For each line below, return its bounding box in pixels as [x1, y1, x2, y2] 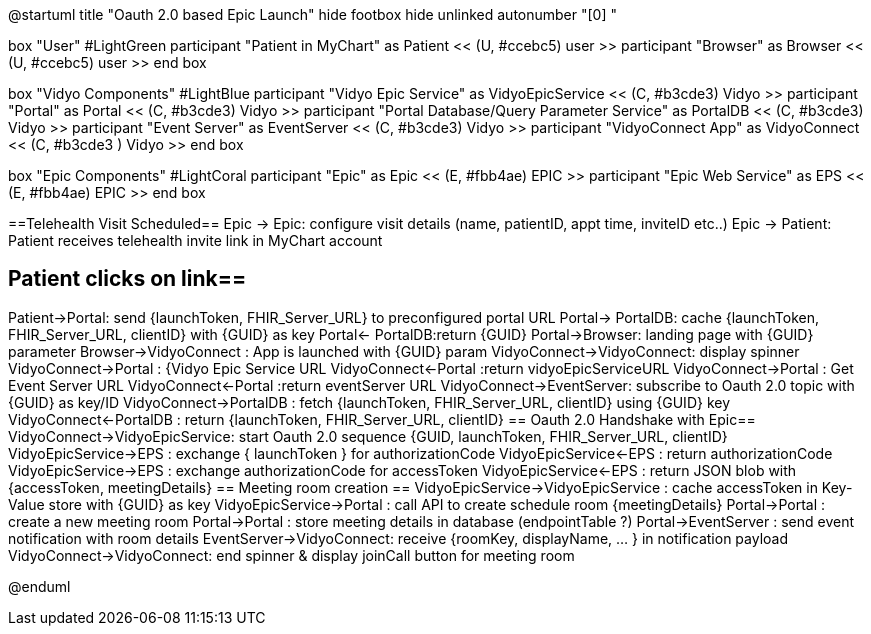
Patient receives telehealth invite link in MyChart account [8, 232, 383, 249]
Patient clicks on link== [8, 266, 247, 292]
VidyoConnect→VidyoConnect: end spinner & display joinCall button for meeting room [8, 546, 575, 564]
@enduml [8, 577, 71, 595]
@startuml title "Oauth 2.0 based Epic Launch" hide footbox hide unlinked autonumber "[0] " [8, 6, 618, 23]
